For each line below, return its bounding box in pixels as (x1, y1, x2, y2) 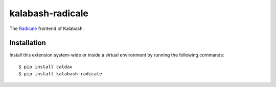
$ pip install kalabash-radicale (18, 71, 102, 77)
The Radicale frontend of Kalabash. (9, 25, 84, 32)
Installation (9, 39, 46, 47)
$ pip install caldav (18, 64, 73, 70)
